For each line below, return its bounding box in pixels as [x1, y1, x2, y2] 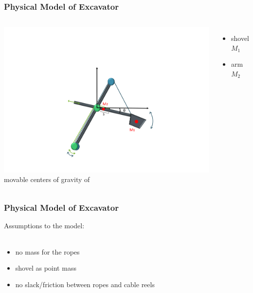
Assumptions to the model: [4, 220, 85, 231]
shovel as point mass [15, 263, 76, 273]
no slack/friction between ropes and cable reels [15, 279, 155, 289]
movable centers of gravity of [4, 174, 90, 184]
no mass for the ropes [15, 246, 80, 256]
